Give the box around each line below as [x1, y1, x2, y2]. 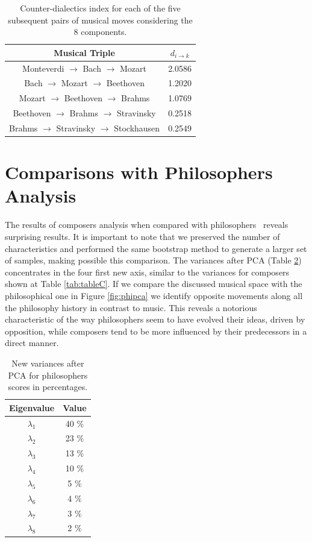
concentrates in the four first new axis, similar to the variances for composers [5, 265, 290, 278]
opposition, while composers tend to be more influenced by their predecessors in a [5, 324, 307, 337]
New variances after [11, 356, 84, 369]
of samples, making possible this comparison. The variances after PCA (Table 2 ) [5, 254, 302, 266]
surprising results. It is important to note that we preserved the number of [5, 230, 280, 242]
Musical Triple [54, 46, 115, 58]
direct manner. [5, 336, 59, 349]
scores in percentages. [8, 380, 88, 393]
